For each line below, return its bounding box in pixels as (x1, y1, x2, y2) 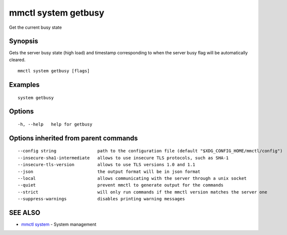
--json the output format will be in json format (18, 169, 201, 174)
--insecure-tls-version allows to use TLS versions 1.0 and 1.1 (18, 162, 195, 168)
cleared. (9, 57, 26, 63)
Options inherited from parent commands (9, 134, 138, 142)
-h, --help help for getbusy (18, 122, 93, 127)
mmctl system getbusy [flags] (18, 68, 90, 74)
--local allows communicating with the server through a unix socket (18, 176, 247, 181)
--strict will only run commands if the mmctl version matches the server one (18, 189, 267, 195)
